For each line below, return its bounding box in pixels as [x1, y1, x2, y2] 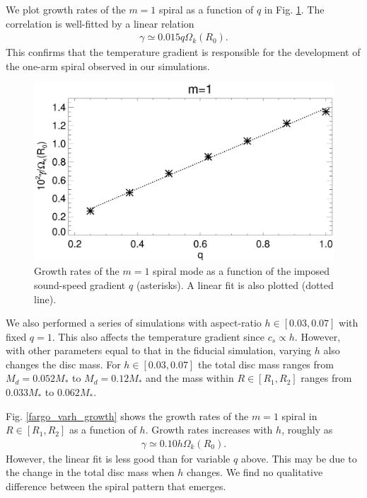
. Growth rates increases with [145, 422, 273, 437]
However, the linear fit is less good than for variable [6, 451, 231, 465]
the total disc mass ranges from [197, 356, 334, 371]
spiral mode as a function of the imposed [153, 264, 330, 278]
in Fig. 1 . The [264, 2, 325, 16]
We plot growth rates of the [6, 2, 126, 16]
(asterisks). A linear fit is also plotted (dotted [136, 277, 334, 292]
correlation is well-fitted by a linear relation [6, 16, 194, 30]
